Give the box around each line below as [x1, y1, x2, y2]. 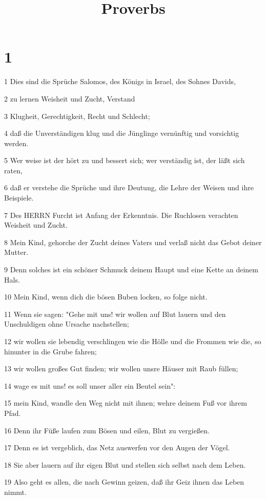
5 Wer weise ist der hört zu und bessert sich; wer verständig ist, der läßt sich [4, 155, 245, 166]
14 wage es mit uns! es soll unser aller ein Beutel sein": [4, 380, 176, 391]
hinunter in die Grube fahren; [4, 346, 97, 356]
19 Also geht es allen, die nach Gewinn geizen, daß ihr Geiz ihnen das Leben [4, 476, 244, 487]
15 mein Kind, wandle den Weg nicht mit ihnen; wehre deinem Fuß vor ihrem [4, 397, 247, 408]
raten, [4, 165, 23, 175]
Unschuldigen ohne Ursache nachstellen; [4, 318, 129, 329]
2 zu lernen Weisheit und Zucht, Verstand [4, 93, 135, 104]
